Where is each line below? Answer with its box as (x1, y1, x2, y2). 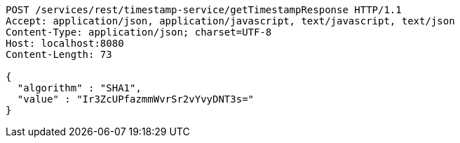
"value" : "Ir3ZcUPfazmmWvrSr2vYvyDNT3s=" (17, 93, 255, 105)
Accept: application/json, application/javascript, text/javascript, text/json (6, 15, 455, 27)
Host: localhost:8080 (6, 38, 124, 49)
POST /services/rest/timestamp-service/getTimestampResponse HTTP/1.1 (6, 4, 402, 15)
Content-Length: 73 (6, 49, 112, 60)
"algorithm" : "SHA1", (17, 82, 142, 93)
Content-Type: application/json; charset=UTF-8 (6, 27, 272, 38)
